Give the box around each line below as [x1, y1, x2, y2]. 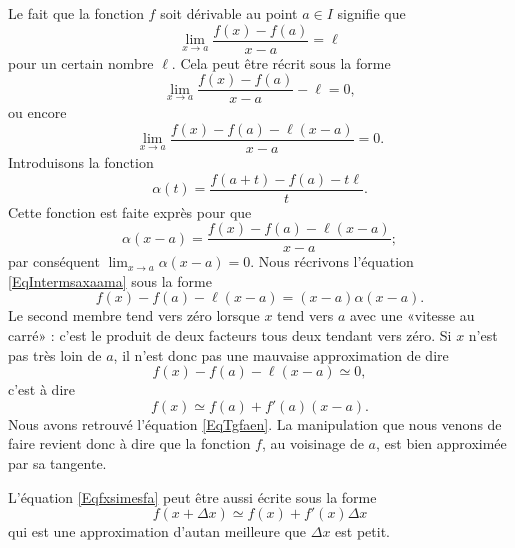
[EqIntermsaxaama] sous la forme [8, 270, 212, 291]
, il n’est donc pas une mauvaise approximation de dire [113, 344, 449, 365]
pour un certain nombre [8, 52, 154, 73]
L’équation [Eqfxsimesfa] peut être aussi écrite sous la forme [8, 486, 377, 507]
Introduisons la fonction [8, 151, 154, 172]
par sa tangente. [8, 453, 107, 474]
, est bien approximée [375, 433, 507, 454]
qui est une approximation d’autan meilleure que [8, 521, 307, 542]
